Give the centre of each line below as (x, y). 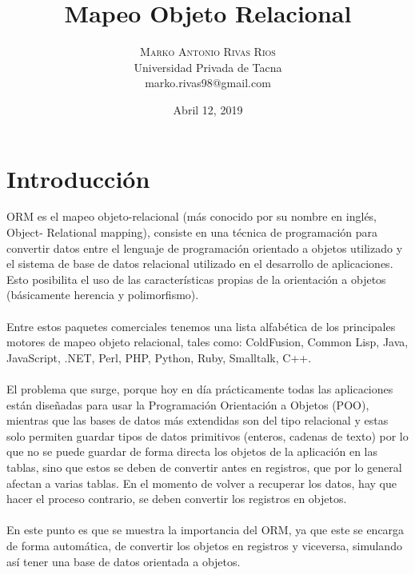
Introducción (78, 178)
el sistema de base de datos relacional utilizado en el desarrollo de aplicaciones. (200, 264)
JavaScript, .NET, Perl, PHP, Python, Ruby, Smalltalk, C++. (159, 357)
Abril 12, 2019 (208, 109)
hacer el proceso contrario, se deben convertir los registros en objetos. (177, 499)
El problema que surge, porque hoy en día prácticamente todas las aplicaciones (200, 388)
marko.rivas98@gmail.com (208, 83)
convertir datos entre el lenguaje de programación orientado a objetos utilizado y (205, 248)
